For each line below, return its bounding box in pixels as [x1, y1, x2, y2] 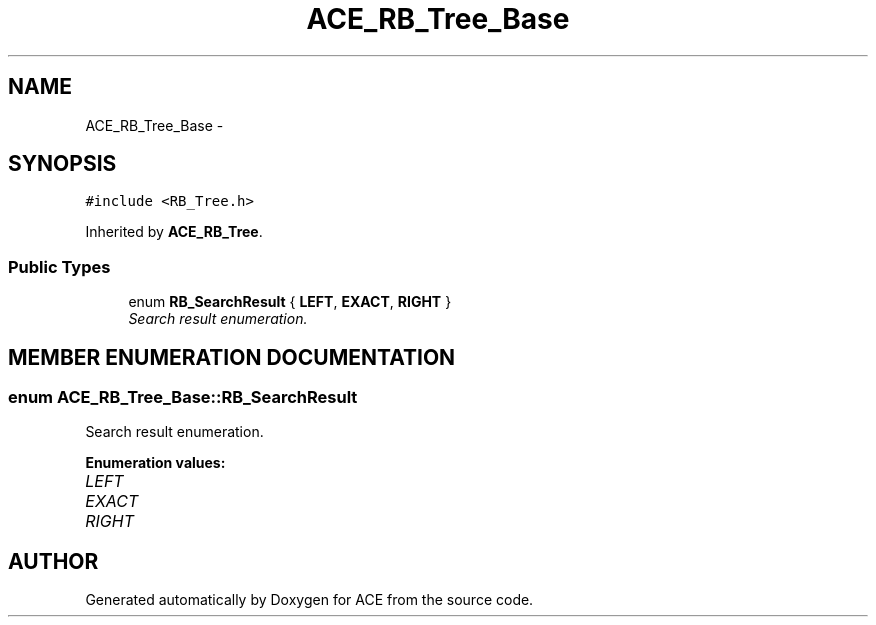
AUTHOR [8, 548, 99, 574]
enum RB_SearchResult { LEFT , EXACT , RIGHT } [128, 293, 452, 311]
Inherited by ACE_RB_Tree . [85, 223, 263, 241]
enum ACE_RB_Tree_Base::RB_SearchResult [8, 387, 358, 408]
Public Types [8, 256, 111, 277]
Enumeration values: [85, 454, 226, 472]
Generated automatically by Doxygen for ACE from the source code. [85, 591, 534, 609]
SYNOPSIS [8, 151, 117, 177]
